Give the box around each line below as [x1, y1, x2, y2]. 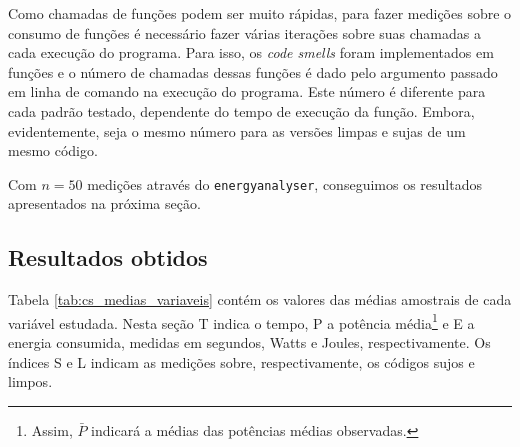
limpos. [8, 371, 53, 392]
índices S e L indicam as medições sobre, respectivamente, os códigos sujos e [8, 351, 475, 372]
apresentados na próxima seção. [8, 193, 201, 214]
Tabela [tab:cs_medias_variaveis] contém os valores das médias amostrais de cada [8, 289, 512, 310]
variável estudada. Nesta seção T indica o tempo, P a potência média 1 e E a [8, 309, 475, 333]
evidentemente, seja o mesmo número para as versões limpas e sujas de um [8, 120, 466, 141]
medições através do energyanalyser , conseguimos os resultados [87, 173, 482, 194]
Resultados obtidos [8, 242, 208, 273]
